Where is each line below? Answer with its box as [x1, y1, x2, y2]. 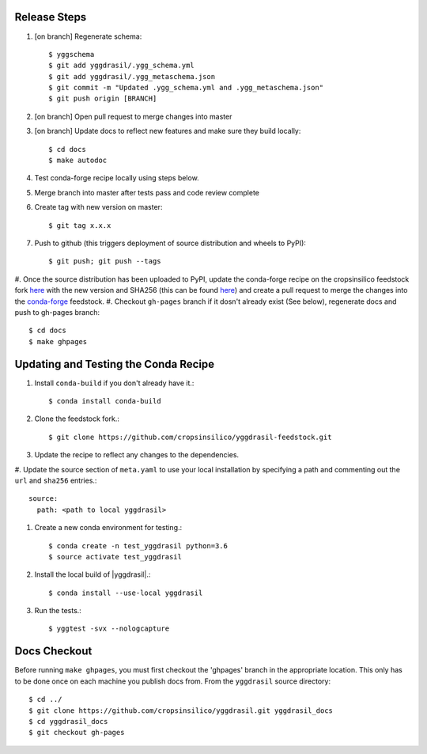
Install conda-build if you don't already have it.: [34, 378, 195, 388]
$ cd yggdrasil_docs [28, 717, 108, 726]
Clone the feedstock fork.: [34, 414, 120, 423]
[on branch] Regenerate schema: [34, 32, 142, 41]
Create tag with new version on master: [34, 203, 163, 212]
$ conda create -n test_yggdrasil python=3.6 [48, 541, 229, 550]
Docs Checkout [14, 645, 93, 658]
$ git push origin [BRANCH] [48, 94, 157, 103]
